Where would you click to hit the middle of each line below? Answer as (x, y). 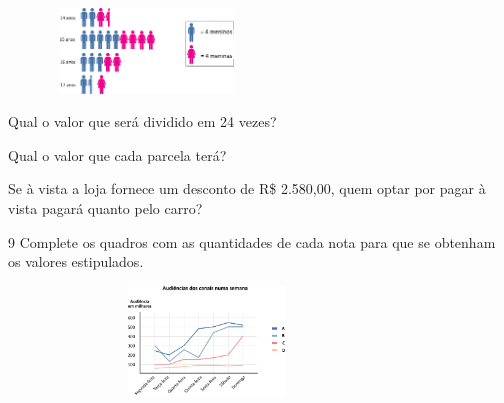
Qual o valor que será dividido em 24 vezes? (142, 121)
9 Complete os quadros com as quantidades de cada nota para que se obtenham (252, 241)
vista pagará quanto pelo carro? (105, 207)
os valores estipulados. (76, 261)
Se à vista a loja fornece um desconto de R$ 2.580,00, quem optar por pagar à (247, 188)
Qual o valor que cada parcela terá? (117, 154)
